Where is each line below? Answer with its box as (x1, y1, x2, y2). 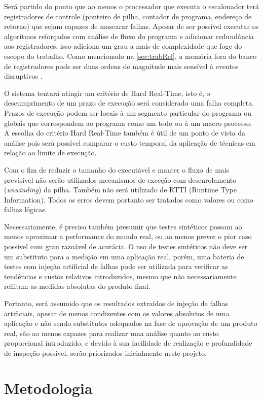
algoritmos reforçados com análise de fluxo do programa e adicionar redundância (4, 30, 254, 41)
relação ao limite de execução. (4, 147, 97, 158)
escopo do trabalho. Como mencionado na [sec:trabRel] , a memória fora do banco (4, 50, 257, 61)
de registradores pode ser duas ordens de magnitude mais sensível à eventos (4, 60, 239, 71)
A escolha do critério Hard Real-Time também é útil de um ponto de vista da (4, 127, 246, 138)
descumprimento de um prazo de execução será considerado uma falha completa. (4, 97, 254, 108)
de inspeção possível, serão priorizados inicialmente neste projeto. (4, 348, 207, 358)
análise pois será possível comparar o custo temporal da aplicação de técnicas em (4, 137, 255, 148)
